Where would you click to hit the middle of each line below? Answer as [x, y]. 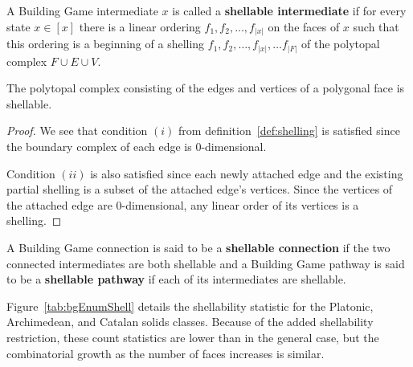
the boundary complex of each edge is [99, 146]
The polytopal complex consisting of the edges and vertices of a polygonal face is [206, 88]
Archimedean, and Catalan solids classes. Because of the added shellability [190, 322]
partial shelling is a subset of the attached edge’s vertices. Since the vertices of [200, 189]
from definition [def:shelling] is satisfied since [289, 130]
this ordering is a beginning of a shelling [106, 44]
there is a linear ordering [140, 26]
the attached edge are [59, 204]
